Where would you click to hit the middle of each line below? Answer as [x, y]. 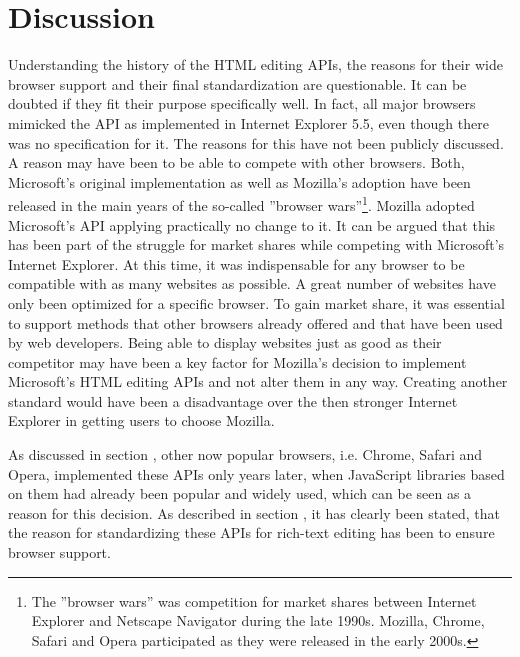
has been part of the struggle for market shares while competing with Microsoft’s [256, 244]
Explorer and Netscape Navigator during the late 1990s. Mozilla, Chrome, [258, 620]
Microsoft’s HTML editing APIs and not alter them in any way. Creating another [258, 381]
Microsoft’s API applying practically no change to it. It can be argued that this [252, 224]
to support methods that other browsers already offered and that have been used [255, 322]
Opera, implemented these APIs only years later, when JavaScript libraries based [256, 473]
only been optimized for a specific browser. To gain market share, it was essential [256, 302]
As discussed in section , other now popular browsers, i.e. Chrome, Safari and [245, 454]
